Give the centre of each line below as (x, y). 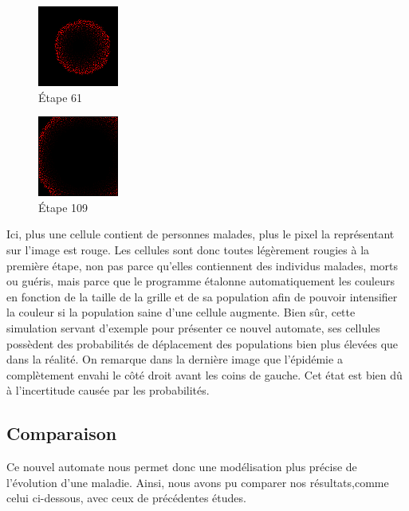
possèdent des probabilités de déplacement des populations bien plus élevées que (203, 343)
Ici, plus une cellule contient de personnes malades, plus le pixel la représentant (201, 234)
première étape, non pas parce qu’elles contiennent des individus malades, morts (202, 265)
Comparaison (62, 433)
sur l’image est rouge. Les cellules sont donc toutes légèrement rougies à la (188, 249)
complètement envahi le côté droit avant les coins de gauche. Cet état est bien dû (204, 374)
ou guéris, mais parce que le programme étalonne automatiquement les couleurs (201, 281)
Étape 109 (63, 207)
